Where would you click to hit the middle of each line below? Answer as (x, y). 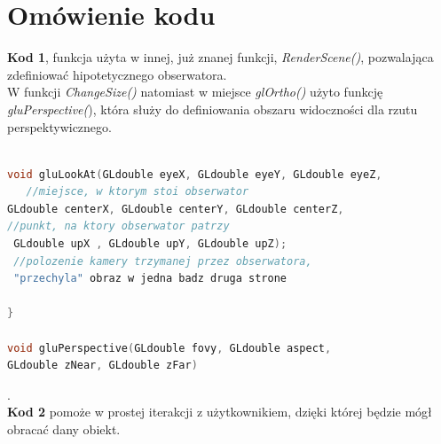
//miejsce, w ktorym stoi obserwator (138, 192)
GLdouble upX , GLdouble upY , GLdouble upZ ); (150, 244)
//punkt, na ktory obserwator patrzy (118, 226)
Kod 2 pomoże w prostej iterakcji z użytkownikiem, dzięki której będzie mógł (220, 412)
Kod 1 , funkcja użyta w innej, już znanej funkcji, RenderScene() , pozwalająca (220, 57)
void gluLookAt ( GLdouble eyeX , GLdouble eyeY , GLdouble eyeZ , (195, 174)
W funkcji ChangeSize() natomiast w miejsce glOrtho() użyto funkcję (195, 92)
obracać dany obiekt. (64, 429)
